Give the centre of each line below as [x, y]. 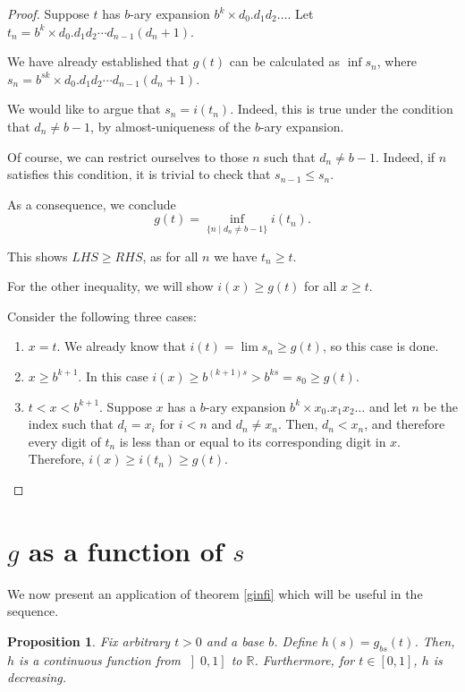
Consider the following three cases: [102, 316]
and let [388, 406]
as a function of [126, 550]
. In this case [113, 376]
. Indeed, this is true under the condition [342, 109]
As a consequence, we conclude [92, 204]
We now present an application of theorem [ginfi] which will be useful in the [215, 593]
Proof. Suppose [48, 13]
